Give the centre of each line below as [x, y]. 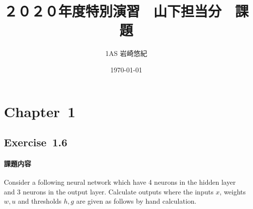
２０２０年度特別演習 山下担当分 [113, 11]
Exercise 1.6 [36, 142]
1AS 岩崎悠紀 [126, 53]
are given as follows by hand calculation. [136, 201]
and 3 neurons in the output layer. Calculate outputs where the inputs [109, 191]
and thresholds [40, 201]
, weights [233, 191]
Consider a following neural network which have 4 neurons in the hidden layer [120, 182]
